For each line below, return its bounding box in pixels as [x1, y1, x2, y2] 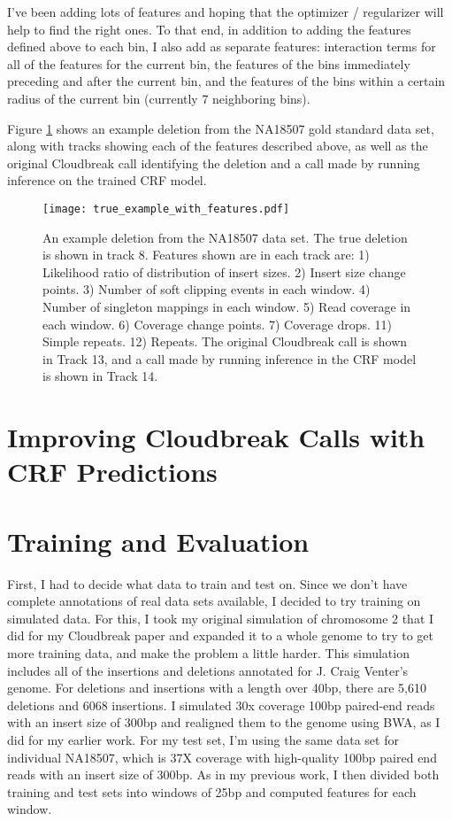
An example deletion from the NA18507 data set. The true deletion [42, 228, 408, 246]
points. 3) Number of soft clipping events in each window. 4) [42, 280, 371, 298]
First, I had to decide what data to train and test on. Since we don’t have [7, 574, 408, 593]
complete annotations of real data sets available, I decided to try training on [7, 592, 421, 610]
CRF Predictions [7, 453, 218, 490]
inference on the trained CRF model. [7, 171, 207, 190]
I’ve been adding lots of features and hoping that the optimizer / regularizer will [7, 3, 444, 20]
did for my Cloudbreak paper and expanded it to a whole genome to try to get [7, 626, 434, 645]
